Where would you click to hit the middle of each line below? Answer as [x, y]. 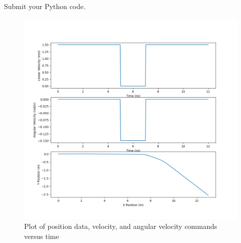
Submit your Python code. [45, 6]
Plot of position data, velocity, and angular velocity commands [121, 226]
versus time [42, 236]
